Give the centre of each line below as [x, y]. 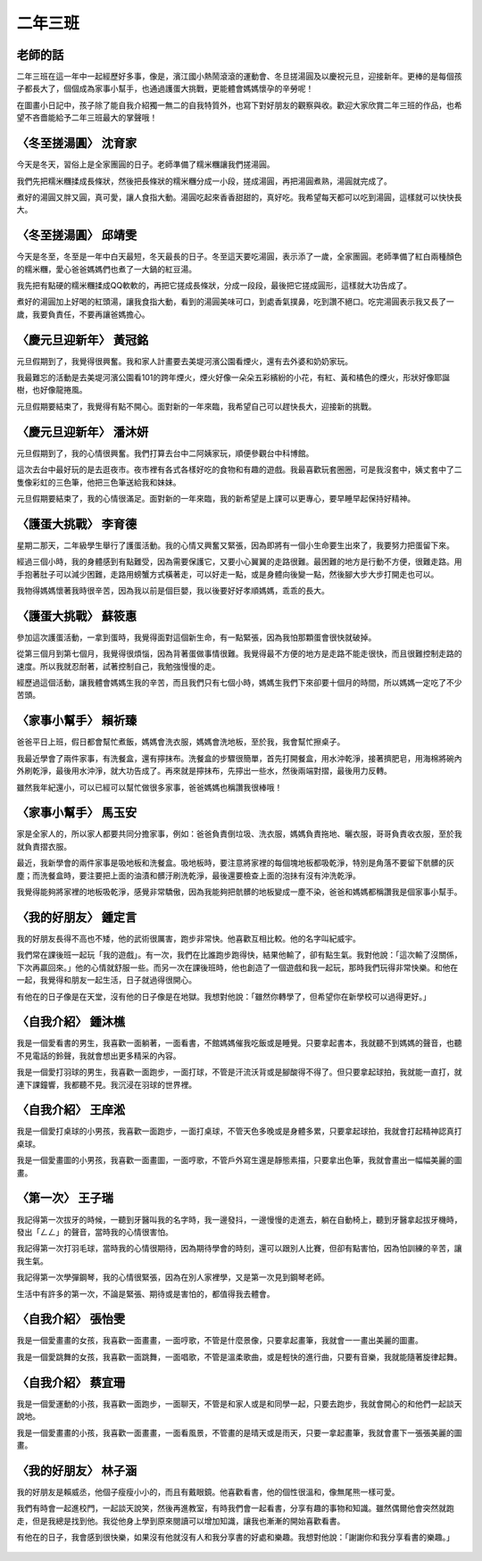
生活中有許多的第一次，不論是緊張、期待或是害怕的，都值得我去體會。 [145, 1293]
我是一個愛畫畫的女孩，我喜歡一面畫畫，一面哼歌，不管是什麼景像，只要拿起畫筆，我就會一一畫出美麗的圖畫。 [220, 1341]
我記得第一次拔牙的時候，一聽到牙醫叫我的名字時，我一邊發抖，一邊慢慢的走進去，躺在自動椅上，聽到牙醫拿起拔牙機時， [239, 1219]
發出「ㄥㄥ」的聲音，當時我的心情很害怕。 [95, 1232]
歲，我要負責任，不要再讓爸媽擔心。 [83, 314]
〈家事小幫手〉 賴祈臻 [77, 721]
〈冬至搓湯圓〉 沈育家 [77, 143]
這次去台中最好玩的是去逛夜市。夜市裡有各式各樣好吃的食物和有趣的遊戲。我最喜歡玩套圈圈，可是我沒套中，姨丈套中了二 [239, 469]
